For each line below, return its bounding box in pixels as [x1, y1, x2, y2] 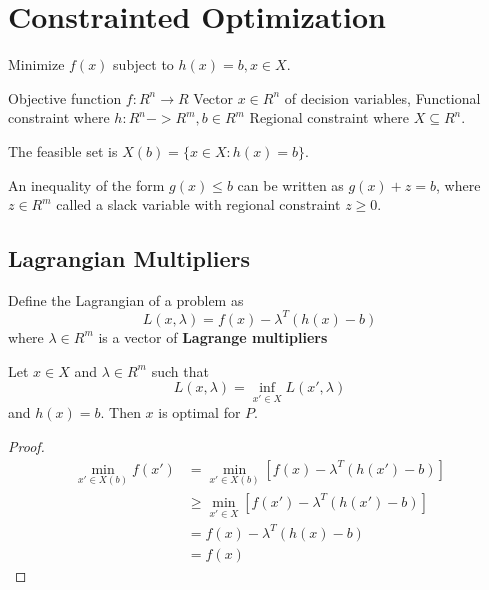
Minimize [8, 54, 65, 75]
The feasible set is [8, 140, 118, 161]
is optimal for [158, 402, 241, 423]
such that [151, 360, 209, 381]
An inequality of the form [8, 174, 165, 195]
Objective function [8, 87, 122, 108]
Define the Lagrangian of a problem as [8, 289, 244, 310]
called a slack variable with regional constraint [56, 194, 341, 215]
